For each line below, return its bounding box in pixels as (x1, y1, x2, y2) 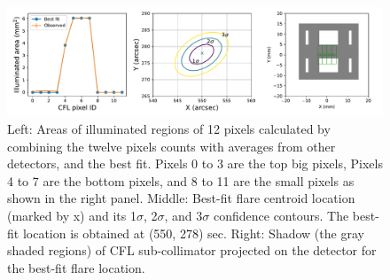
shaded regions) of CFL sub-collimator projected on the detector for (7, 241, 377, 260)
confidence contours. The (213, 206, 349, 224)
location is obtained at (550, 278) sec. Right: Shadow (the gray (22, 223, 364, 242)
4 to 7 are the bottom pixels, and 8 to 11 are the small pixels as (7, 171, 355, 190)
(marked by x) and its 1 (7, 206, 136, 224)
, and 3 (164, 206, 203, 224)
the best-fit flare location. (7, 258, 145, 276)
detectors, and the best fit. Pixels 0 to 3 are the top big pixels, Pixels (7, 154, 383, 173)
